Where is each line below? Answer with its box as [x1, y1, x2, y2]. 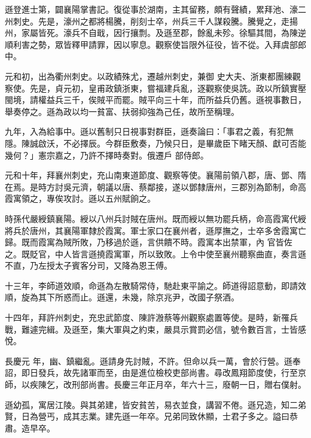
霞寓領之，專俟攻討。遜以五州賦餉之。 [5, 192, 155, 205]
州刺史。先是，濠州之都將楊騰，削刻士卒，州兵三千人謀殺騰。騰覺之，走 [5, 14, 289, 27]
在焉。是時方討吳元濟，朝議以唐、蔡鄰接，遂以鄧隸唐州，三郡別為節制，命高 [5, 180, 306, 193]
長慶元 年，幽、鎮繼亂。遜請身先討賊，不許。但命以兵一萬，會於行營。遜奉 [5, 354, 301, 367]
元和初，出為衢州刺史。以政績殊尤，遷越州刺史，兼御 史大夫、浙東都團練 [5, 69, 292, 82]
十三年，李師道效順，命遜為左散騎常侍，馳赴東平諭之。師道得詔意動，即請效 [5, 279, 306, 291]
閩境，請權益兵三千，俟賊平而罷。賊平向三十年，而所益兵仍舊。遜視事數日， [5, 93, 306, 106]
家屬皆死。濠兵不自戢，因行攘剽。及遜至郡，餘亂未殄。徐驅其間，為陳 [21, 26, 298, 39]
